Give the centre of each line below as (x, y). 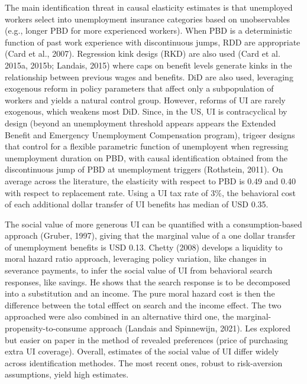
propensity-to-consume (46, 328)
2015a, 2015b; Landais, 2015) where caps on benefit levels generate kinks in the (148, 65)
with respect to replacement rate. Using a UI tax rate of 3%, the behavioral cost (150, 192)
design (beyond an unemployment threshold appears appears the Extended (140, 123)
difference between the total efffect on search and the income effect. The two (143, 305)
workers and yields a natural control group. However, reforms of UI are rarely (145, 100)
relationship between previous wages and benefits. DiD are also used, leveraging (149, 77)
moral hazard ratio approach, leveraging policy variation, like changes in (136, 258)
